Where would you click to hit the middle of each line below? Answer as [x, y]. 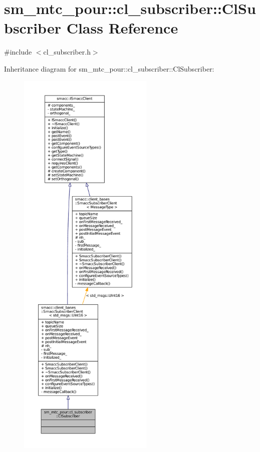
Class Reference [122, 28]
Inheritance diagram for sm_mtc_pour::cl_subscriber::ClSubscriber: [109, 68]
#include [18, 52]
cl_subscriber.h [67, 52]
